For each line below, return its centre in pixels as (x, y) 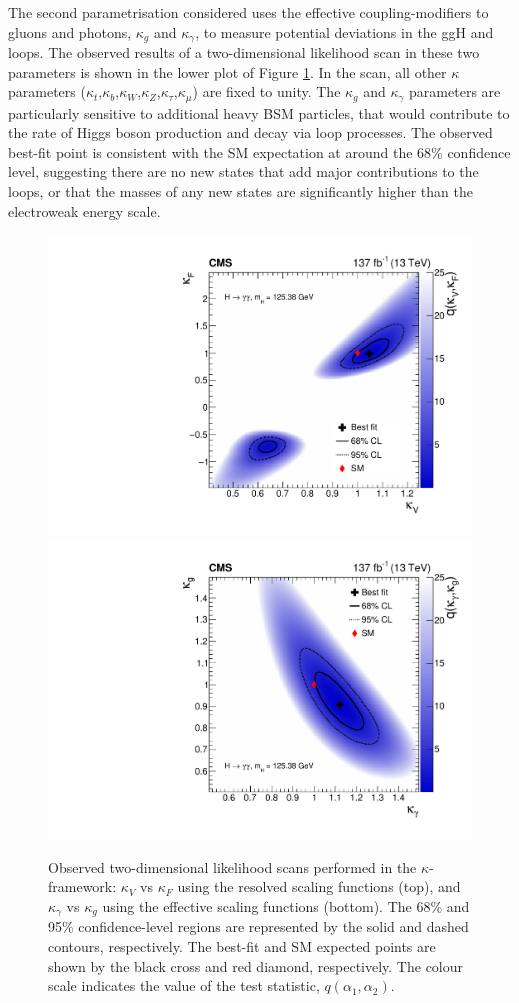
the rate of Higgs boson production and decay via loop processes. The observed (250, 132)
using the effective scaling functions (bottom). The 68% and (286, 905)
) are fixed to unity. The (266, 91)
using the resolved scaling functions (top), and (319, 886)
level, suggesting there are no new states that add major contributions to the (243, 171)
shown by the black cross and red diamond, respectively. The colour (256, 965)
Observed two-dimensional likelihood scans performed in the (232, 866)
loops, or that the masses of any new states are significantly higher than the (240, 191)
